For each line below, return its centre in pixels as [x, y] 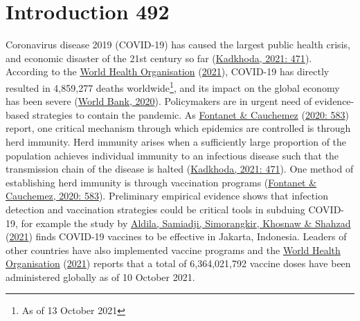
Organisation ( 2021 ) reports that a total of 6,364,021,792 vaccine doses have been [178, 263]
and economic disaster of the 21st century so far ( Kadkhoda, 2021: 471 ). [159, 58]
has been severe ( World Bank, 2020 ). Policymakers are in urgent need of [159, 101]
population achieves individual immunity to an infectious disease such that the [172, 155]
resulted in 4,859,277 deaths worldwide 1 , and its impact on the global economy [173, 86]
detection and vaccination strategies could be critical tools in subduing [155, 209]
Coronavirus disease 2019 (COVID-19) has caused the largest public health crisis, [178, 45]
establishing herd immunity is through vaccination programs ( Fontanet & [161, 182]
